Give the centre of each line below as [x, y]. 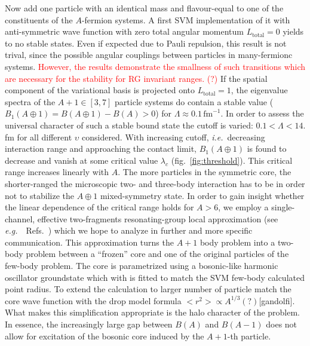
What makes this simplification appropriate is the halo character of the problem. [153, 312]
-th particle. [249, 336]
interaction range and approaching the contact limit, [101, 148]
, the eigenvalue [259, 90]
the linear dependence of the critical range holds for [99, 207]
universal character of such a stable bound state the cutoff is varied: [129, 125]
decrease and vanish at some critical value [82, 160]
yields [293, 31]
